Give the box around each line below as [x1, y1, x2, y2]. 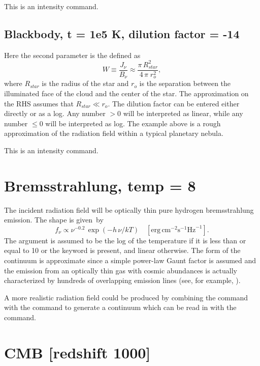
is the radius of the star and [42, 78, 129, 89]
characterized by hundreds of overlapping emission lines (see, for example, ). [4, 275, 241, 286]
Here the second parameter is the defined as [4, 49, 141, 60]
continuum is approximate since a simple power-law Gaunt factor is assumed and [4, 255, 256, 266]
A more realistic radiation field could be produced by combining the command [4, 292, 248, 302]
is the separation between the [139, 78, 231, 89]
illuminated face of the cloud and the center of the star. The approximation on [4, 88, 249, 98]
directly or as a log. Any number [4, 108, 106, 119]
